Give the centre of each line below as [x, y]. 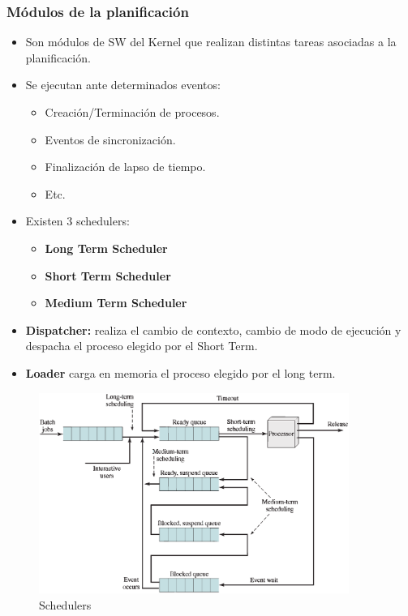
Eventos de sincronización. [110, 139]
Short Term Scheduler [108, 275]
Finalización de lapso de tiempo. [125, 167]
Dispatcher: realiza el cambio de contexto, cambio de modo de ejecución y [213, 329]
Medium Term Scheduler [116, 303]
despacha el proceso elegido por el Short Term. [142, 346]
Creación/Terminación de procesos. [132, 112]
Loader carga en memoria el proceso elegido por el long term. [180, 372]
